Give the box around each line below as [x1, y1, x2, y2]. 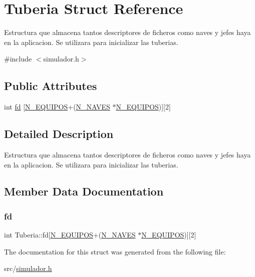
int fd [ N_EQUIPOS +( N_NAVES [4, 101, 110, 112]
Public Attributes [4, 78, 97, 93]
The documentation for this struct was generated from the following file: [4, 246, 226, 256]
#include [4, 53, 32, 64]
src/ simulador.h [4, 263, 52, 273]
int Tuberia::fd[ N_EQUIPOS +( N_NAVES [4, 229, 136, 240]
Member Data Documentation [4, 183, 164, 199]
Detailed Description [4, 126, 114, 141]
